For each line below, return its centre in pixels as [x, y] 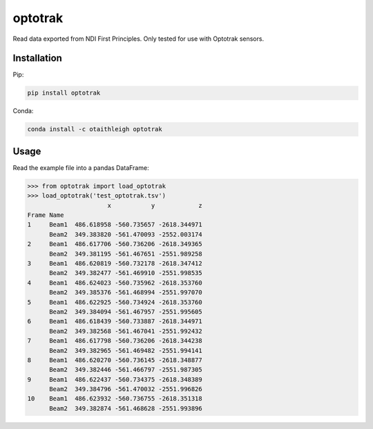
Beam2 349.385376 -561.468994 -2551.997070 [126, 293]
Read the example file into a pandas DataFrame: [81, 168]
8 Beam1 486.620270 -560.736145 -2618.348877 [115, 360]
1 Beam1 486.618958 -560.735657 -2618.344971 [115, 225]
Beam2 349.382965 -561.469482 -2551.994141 [126, 350]
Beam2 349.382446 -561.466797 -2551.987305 [126, 370]
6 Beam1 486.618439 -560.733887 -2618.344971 [115, 322]
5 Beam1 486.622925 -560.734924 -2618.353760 [115, 302]
